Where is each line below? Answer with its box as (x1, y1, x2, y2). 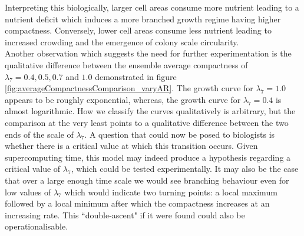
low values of (5, 185, 51, 198)
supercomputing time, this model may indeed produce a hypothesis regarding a (5, 151, 291, 163)
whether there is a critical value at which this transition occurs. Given (5, 139, 258, 152)
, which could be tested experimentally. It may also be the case (71, 162, 299, 175)
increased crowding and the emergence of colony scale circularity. (5, 35, 239, 48)
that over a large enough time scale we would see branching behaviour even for (5, 174, 289, 186)
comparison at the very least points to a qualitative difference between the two (5, 116, 289, 128)
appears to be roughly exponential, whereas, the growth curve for (5, 93, 241, 105)
